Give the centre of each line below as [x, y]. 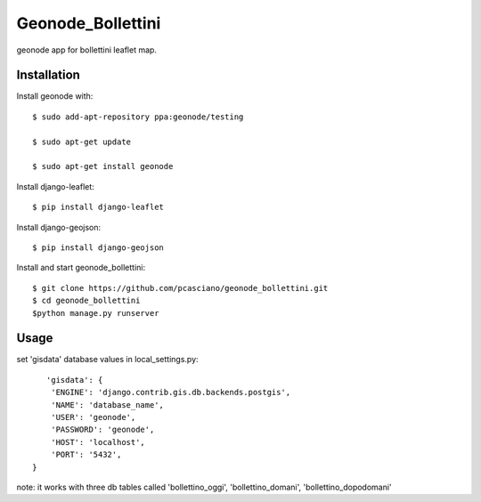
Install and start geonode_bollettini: [81, 268]
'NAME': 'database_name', [107, 405]
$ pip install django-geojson [98, 247]
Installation [48, 75]
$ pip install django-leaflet [98, 207]
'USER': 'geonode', [93, 417]
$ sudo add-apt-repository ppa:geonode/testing [138, 117]
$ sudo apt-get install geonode [103, 166]
